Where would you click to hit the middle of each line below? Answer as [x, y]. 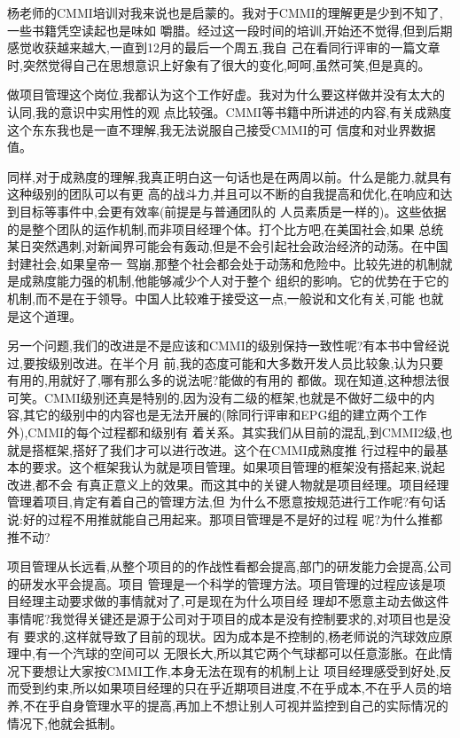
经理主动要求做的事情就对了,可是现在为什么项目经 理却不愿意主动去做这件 [234, 601]
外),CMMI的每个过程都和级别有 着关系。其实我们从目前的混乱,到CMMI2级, [224, 432]
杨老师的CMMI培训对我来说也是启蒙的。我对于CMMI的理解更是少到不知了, [225, 12]
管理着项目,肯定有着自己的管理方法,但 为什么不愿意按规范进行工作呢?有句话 [227, 502]
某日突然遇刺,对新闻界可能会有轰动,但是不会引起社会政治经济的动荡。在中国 [228, 246]
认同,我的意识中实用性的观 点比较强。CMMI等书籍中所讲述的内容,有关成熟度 [230, 111]
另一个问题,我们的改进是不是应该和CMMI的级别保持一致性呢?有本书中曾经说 [229, 345]
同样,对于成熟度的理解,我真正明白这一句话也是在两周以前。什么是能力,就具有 [230, 176]
